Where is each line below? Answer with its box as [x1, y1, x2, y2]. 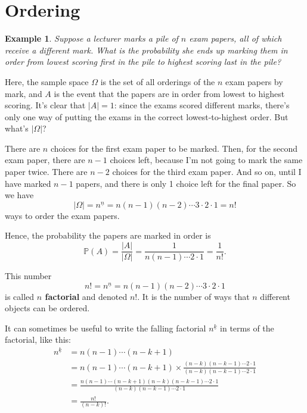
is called [5, 290, 35, 302]
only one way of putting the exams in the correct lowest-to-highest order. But [5, 110, 289, 123]
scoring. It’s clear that [5, 99, 86, 111]
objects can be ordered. [5, 302, 90, 314]
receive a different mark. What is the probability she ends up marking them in [5, 43, 288, 56]
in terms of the [220, 321, 274, 334]
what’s [5, 122, 29, 134]
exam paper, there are [5, 154, 85, 166]
